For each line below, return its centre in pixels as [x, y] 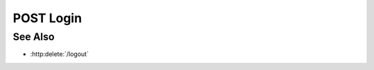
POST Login [47, 18]
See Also [34, 37]
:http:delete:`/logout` [60, 54]
